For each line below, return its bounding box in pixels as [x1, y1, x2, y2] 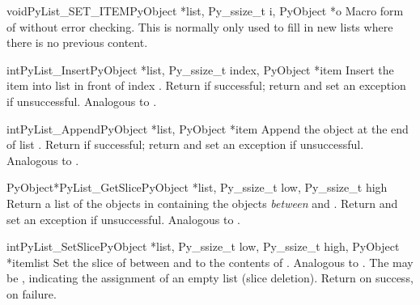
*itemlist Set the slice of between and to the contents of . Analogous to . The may [6, 253, 414, 270]
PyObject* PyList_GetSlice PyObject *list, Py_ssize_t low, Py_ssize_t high [6, 179, 388, 196]
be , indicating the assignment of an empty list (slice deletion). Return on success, [6, 269, 414, 286]
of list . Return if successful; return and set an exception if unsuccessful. [6, 136, 364, 153]
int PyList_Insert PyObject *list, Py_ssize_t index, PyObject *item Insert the [6, 61, 394, 78]
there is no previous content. [6, 34, 148, 51]
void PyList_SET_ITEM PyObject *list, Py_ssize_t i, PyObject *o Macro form [6, 2, 404, 19]
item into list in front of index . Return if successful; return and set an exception [6, 77, 406, 94]
